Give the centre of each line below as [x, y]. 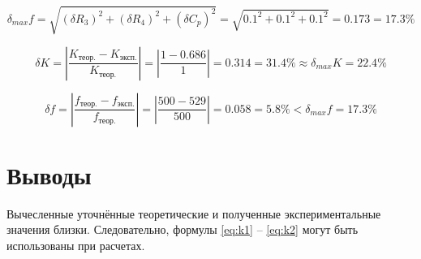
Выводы [49, 174]
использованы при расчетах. [76, 245]
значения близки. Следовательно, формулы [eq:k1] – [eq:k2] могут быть [183, 229]
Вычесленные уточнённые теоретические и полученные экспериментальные [194, 213]
